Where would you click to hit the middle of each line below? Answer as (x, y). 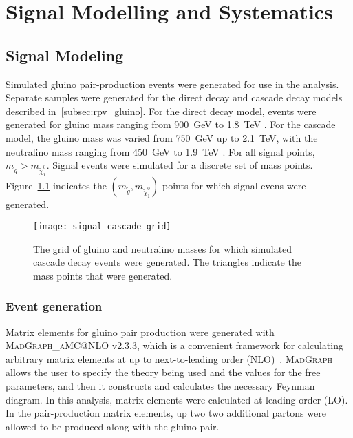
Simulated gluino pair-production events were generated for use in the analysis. (172, 84)
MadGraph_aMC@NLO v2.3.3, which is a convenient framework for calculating (174, 345)
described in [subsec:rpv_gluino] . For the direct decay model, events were (161, 111)
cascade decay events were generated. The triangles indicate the (167, 262)
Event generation (54, 306)
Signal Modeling (65, 55)
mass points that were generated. (103, 275)
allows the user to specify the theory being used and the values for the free (163, 372)
